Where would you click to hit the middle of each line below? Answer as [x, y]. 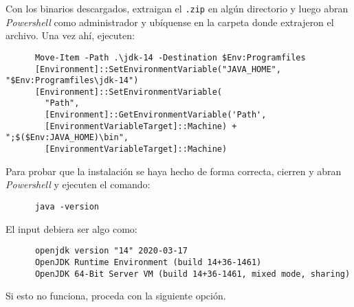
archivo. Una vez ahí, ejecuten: [70, 35]
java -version [67, 206]
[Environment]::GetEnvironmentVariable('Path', [156, 115]
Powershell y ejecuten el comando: [78, 184]
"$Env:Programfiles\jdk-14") [72, 81]
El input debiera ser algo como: [71, 228]
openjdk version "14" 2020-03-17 [111, 251]
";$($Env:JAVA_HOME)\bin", [67, 138]
